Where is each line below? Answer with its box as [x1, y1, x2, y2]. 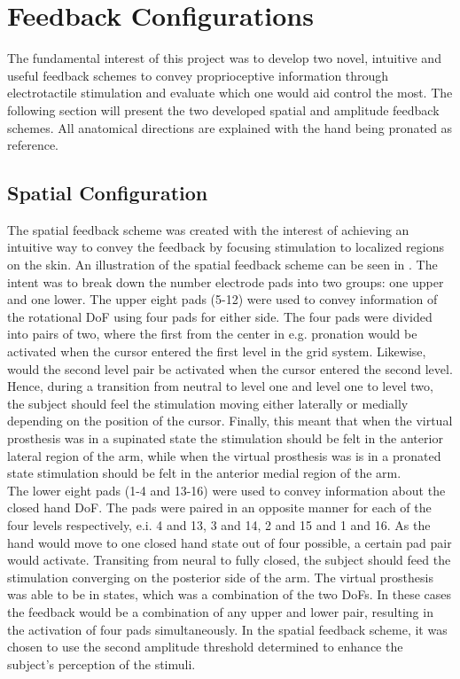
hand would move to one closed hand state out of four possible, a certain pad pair [7, 533, 452, 551]
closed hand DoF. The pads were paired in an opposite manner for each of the [7, 498, 432, 517]
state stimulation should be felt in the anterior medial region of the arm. [7, 464, 402, 482]
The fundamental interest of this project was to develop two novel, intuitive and [7, 49, 441, 67]
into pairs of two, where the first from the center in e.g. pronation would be [7, 324, 417, 343]
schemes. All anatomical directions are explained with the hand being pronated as [7, 118, 453, 137]
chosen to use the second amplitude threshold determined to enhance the [7, 637, 403, 656]
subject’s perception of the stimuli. [7, 654, 196, 673]
